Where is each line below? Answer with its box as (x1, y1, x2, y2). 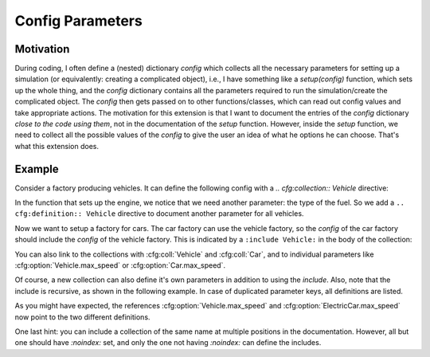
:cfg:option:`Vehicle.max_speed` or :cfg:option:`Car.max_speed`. (14, 261, 226, 270)
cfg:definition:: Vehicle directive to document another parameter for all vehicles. (14, 209, 304, 218)
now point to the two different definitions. (14, 312, 150, 322)
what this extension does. (14, 141, 100, 151)
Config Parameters (14, 12, 143, 29)
